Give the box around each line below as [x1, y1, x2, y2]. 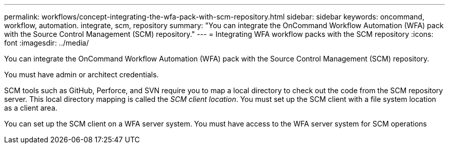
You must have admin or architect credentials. [4, 70, 159, 79]
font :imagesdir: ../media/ [4, 38, 89, 47]
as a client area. [4, 103, 57, 112]
